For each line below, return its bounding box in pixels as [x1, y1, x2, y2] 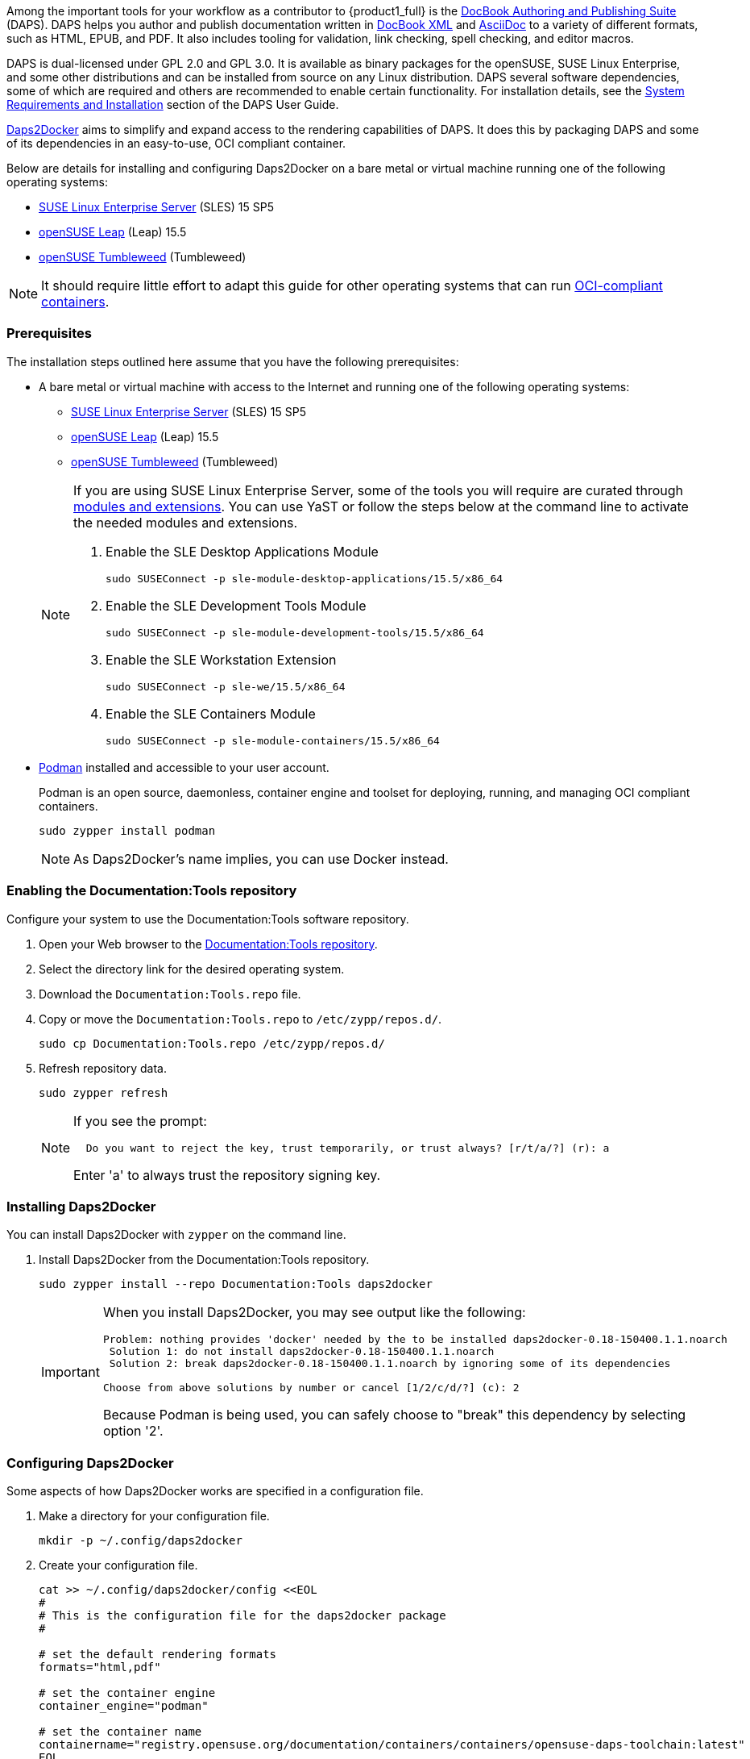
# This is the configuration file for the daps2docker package [39, 1609, 446, 1622]
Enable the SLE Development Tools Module [106, 597, 367, 614]
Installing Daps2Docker [6, 1198, 156, 1215]
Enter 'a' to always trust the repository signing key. [73, 1166, 381, 1183]
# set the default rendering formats [39, 1648, 277, 1661]
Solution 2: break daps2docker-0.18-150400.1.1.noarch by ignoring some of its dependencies [109, 1357, 671, 1370]
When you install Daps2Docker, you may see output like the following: [102, 1304, 526, 1321]
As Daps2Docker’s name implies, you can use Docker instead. [73, 850, 449, 867]
